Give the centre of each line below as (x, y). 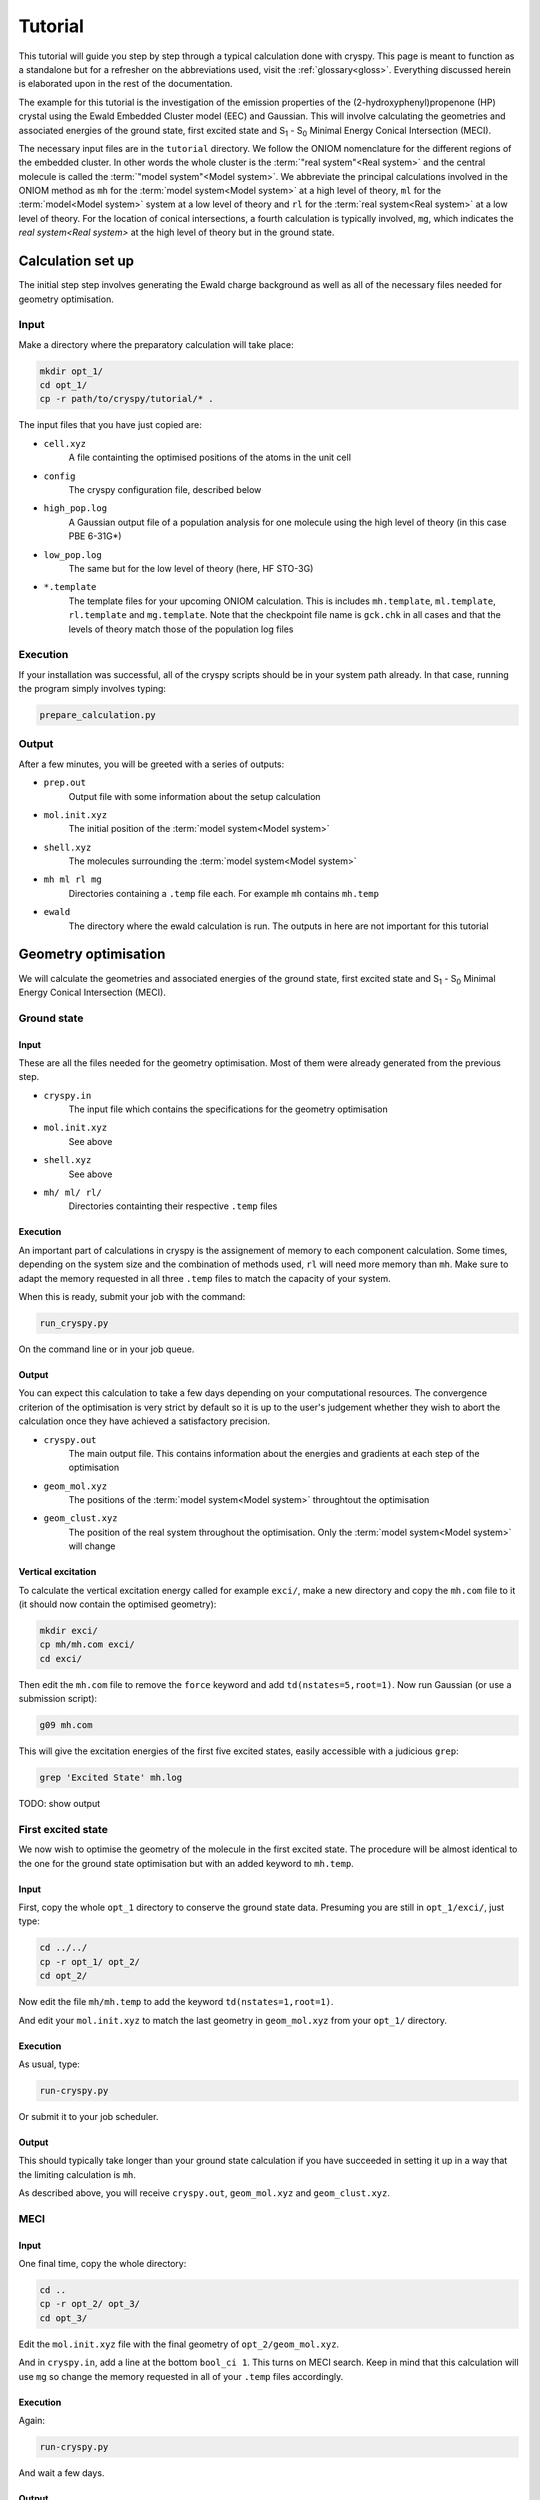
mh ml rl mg (72, 879)
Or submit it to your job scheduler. (88, 2116)
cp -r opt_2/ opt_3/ (89, 2304)
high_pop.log (75, 508)
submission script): (58, 1699)
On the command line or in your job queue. (106, 1349)
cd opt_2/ (63, 1976)
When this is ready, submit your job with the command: (132, 1296)
